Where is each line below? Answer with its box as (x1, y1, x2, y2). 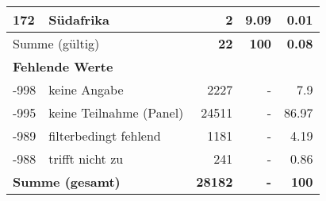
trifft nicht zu (48, 149, 124, 168)
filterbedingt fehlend (48, 126, 161, 145)
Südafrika (48, 10, 109, 29)
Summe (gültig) (13, 34, 100, 52)
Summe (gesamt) (13, 172, 121, 191)
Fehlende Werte (13, 57, 113, 75)
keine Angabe (48, 80, 124, 99)
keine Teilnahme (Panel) (48, 103, 184, 122)
